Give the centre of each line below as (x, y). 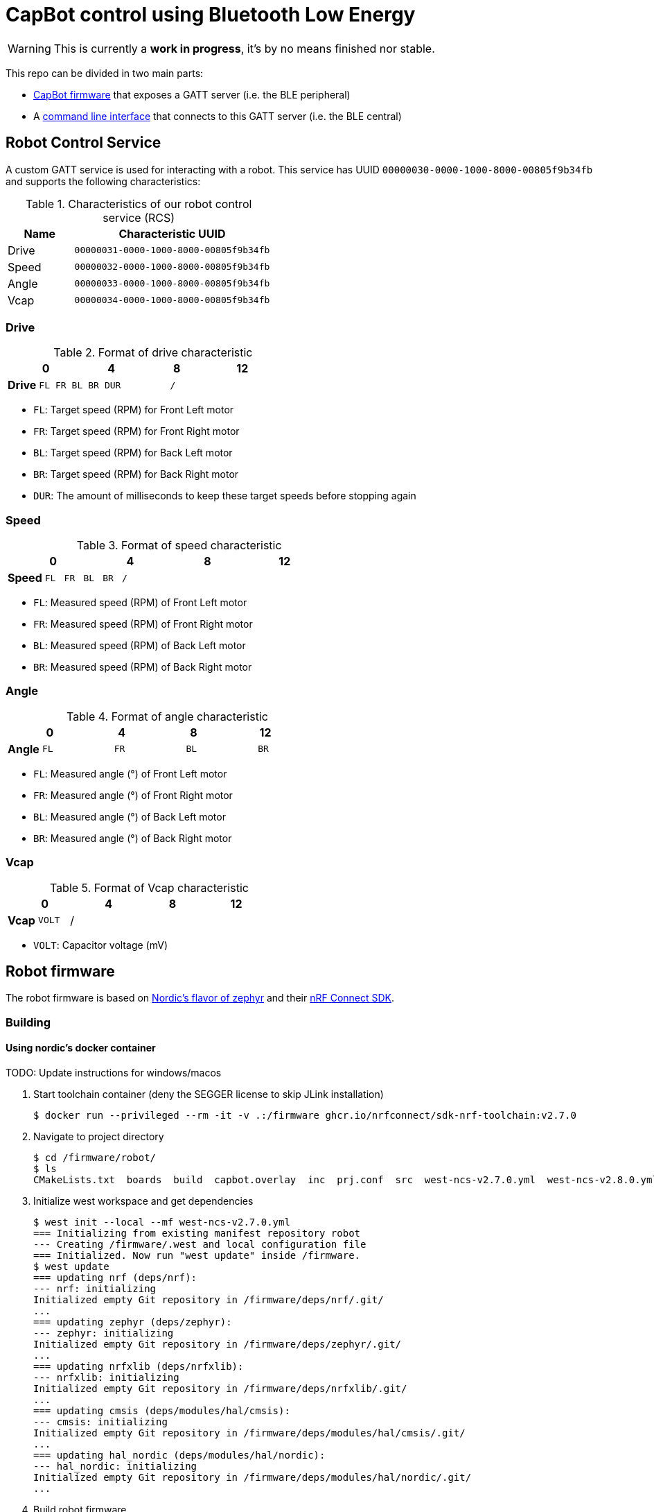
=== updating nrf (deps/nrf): (115, 1278)
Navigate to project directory (99, 1137)
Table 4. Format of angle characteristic (167, 716)
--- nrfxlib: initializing (106, 1378)
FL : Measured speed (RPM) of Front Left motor (140, 603)
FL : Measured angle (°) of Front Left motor (130, 773)
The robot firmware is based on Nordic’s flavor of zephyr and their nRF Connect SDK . (200, 998)
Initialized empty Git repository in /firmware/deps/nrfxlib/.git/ (220, 1389)
